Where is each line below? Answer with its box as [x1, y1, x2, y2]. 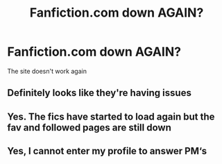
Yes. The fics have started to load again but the [7, 110, 215, 122]
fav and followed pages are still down [7, 122, 171, 133]
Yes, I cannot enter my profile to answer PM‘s [7, 145, 207, 157]
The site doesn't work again [7, 67, 87, 75]
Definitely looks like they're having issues [7, 87, 192, 99]
